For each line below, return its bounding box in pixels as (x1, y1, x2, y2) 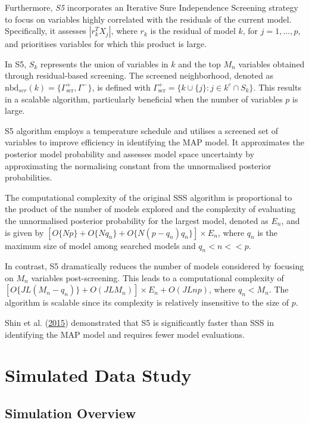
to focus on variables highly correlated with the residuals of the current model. (5, 13, 292, 25)
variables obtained (238, 57, 305, 70)
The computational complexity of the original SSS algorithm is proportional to (5, 191, 292, 203)
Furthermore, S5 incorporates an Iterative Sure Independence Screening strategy (5, 1, 298, 13)
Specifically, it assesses (5, 24, 86, 37)
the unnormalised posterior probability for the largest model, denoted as (5, 214, 269, 226)
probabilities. (5, 171, 52, 183)
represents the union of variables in (40, 57, 168, 70)
